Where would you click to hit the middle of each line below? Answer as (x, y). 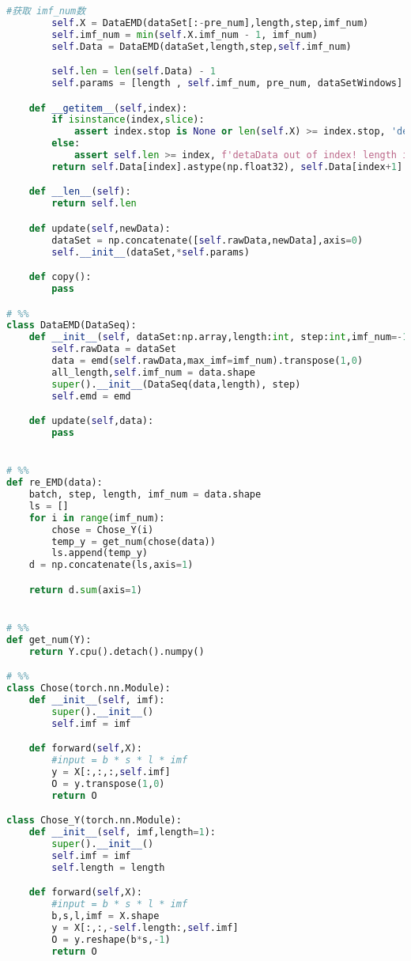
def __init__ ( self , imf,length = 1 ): (122, 832)
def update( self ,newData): (100, 228)
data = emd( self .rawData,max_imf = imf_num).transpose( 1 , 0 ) (207, 361)
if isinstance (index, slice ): (128, 120)
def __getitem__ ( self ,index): (108, 108)
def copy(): (60, 277)
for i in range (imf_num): (97, 518)
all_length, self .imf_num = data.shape (154, 372)
